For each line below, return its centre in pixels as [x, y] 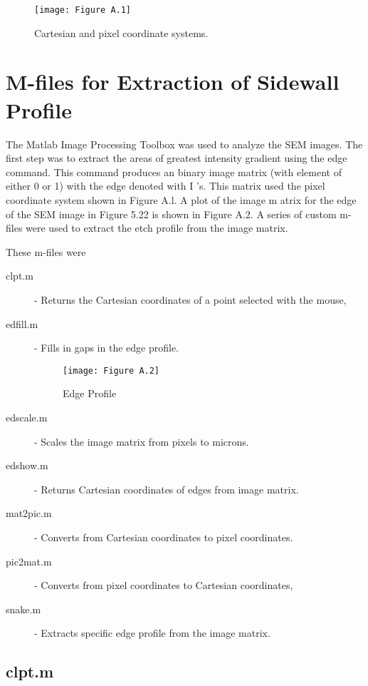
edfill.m [22, 323]
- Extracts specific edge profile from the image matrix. [152, 633]
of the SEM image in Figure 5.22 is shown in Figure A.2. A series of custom [171, 214]
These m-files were [46, 251]
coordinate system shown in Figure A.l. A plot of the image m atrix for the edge [181, 199]
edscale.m [27, 417]
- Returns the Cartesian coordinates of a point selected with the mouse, [190, 299]
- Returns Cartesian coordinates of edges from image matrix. [167, 489]
